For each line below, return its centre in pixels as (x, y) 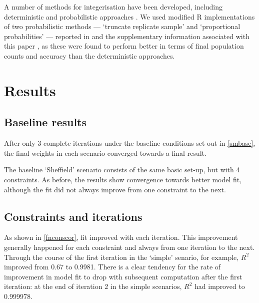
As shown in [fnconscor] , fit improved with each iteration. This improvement (121, 237)
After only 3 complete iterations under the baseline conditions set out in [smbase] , (130, 143)
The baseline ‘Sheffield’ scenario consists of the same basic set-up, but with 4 (122, 170)
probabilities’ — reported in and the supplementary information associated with (127, 36)
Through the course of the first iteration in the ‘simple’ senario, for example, (121, 257)
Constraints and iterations (73, 216)
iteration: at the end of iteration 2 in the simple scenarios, (93, 286)
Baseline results (45, 122)
